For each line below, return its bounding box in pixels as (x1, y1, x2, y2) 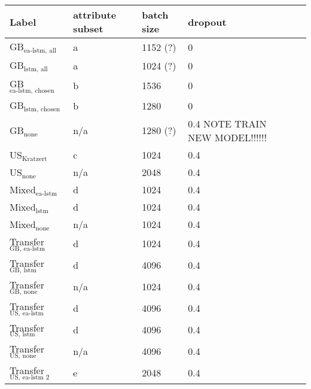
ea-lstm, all (23, 47, 57, 54)
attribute (73, 8, 117, 22)
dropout (188, 14, 227, 29)
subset (73, 22, 103, 35)
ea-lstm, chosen (10, 87, 54, 94)
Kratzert (22, 155, 47, 162)
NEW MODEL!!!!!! (188, 130, 267, 144)
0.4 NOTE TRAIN (188, 116, 267, 130)
